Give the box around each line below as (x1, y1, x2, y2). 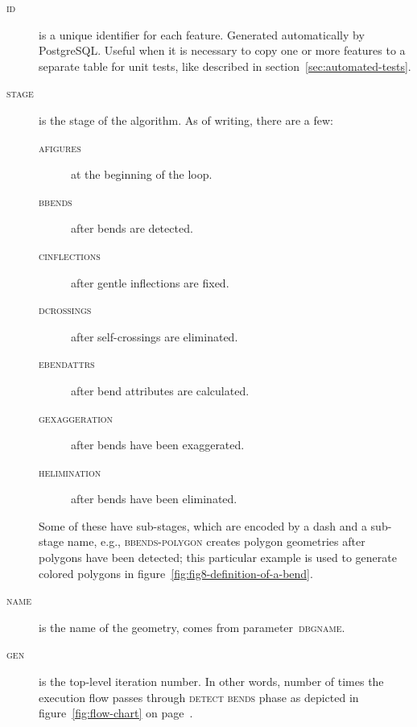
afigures (39, 138, 81, 155)
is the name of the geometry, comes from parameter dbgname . (39, 618, 345, 635)
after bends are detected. (71, 220, 193, 237)
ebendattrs (39, 355, 95, 372)
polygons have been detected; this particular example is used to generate (39, 549, 397, 566)
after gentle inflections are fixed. (71, 274, 229, 291)
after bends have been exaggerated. (71, 436, 245, 453)
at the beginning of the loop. (71, 166, 213, 183)
